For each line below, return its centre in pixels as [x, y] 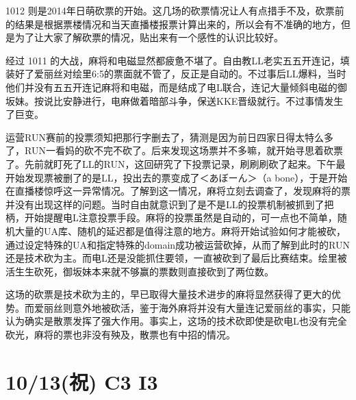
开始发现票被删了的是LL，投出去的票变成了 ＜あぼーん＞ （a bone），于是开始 [177, 177]
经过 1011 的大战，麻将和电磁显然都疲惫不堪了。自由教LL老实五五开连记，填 [178, 60]
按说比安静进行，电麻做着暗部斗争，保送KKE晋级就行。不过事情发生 [189, 100]
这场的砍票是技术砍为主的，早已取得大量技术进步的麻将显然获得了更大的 [168, 294]
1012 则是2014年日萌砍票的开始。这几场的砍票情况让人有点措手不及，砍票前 [175, 10]
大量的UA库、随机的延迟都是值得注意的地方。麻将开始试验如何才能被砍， [180, 230]
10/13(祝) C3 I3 [82, 381]
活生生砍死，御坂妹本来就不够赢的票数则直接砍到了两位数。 [140, 271]
